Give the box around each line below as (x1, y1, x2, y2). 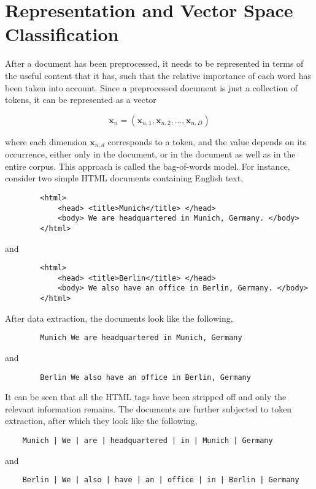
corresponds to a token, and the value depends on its (107, 135, 307, 148)
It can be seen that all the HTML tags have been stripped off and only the (5, 390, 287, 403)
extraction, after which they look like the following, (5, 414, 198, 427)
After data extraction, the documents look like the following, (5, 311, 233, 324)
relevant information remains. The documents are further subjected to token (5, 402, 292, 415)
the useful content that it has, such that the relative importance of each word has (5, 69, 311, 81)
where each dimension (5, 135, 87, 148)
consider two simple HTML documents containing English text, (5, 172, 244, 184)
